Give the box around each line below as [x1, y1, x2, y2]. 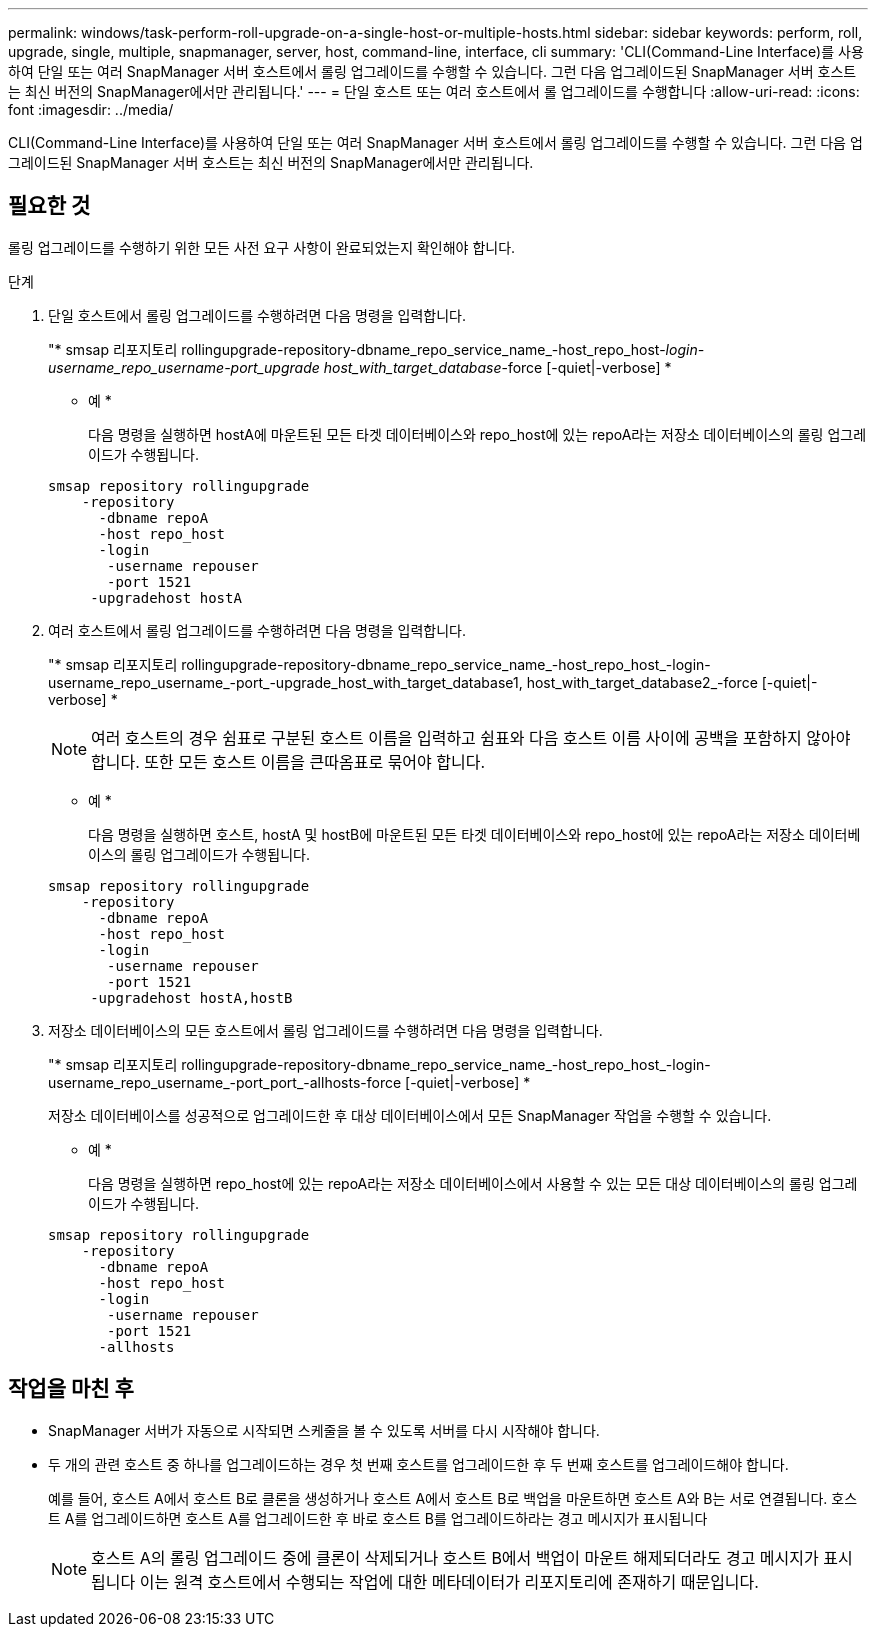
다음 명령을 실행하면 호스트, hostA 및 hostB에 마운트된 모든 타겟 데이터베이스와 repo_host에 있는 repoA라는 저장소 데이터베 [88, 825, 861, 843]
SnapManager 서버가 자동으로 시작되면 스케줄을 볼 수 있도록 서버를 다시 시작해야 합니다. [48, 1421, 600, 1439]
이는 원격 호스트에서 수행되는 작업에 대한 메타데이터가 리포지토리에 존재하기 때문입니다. [139, 1571, 759, 1592]
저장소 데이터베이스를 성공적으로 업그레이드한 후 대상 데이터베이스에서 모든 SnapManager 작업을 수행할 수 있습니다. [48, 1106, 772, 1124]
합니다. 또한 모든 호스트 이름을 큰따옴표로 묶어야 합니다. [91, 751, 486, 772]
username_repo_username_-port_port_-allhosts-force [48, 1073, 402, 1091]
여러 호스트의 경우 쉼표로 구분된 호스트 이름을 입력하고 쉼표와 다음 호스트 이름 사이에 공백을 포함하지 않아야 [91, 727, 851, 748]
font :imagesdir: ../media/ [8, 101, 174, 118]
